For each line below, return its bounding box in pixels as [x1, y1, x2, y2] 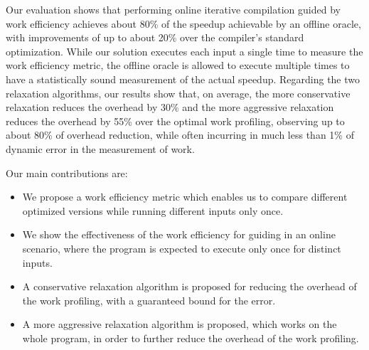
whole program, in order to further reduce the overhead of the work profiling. [22, 330, 359, 345]
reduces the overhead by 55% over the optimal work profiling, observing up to [6, 113, 345, 128]
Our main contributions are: [6, 165, 128, 180]
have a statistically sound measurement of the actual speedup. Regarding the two [6, 71, 360, 86]
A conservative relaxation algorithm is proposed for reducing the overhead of [22, 279, 357, 294]
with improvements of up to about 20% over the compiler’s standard [6, 30, 304, 45]
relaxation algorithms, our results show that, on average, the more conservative [6, 85, 351, 100]
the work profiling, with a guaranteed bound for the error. [22, 292, 276, 307]
